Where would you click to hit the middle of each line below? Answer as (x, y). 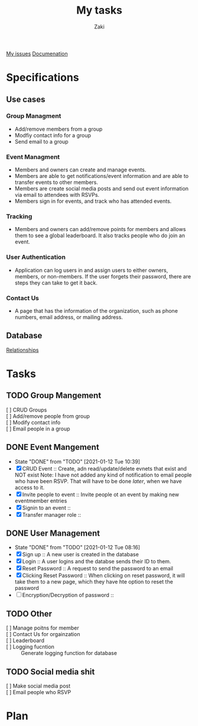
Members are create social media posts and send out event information (102, 189)
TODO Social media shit (51, 672)
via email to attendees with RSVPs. (57, 195)
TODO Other (29, 613)
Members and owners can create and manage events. (80, 170)
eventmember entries (41, 501)
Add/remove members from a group (59, 129)
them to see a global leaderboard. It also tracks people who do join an (100, 236)
